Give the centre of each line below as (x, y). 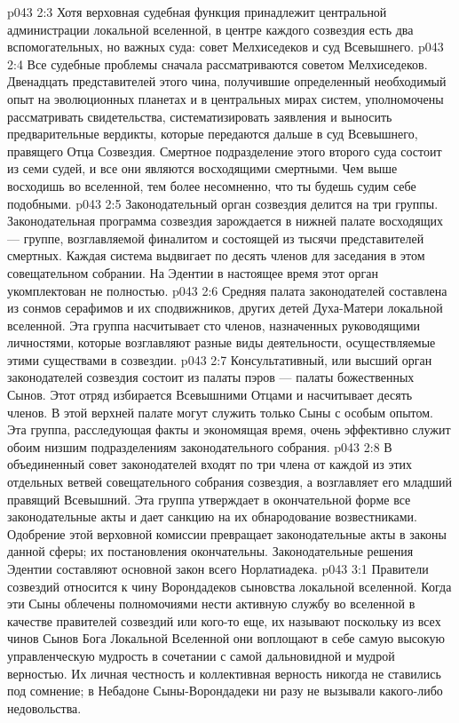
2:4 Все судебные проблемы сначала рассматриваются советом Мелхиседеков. (218, 64)
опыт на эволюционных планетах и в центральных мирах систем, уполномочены (226, 98)
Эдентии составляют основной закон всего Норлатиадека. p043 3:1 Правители (218, 568)
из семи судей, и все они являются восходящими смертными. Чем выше (202, 168)
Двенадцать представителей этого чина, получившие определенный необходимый (227, 81)
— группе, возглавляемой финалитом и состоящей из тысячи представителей (216, 238)
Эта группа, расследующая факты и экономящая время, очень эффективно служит (229, 429)
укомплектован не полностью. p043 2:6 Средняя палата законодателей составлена (227, 290)
